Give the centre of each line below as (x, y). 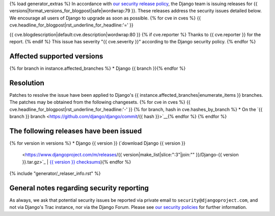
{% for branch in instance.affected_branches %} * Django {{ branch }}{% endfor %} (98, 68)
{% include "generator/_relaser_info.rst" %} (55, 174)
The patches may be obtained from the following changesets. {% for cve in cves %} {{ (100, 102)
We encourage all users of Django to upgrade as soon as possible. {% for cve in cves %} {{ (105, 18)
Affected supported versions (56, 56)
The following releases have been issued (76, 131)
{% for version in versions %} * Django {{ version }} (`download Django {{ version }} (98, 143)
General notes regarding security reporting (79, 188)
